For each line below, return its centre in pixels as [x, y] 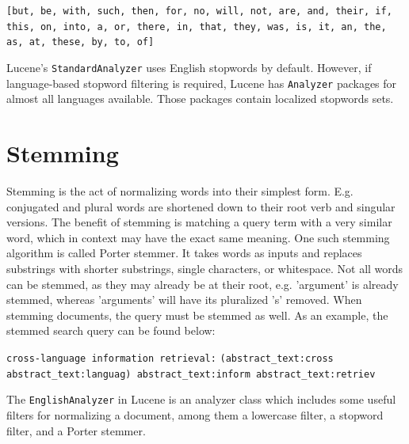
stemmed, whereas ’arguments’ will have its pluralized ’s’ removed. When [184, 300]
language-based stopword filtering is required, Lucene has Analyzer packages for [202, 83]
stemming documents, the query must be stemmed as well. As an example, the [197, 315]
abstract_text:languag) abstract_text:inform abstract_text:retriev [191, 374]
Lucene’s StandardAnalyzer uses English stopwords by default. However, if [189, 67]
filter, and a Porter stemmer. [76, 430]
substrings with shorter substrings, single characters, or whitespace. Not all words [205, 268]
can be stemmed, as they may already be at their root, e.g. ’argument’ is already [203, 284]
